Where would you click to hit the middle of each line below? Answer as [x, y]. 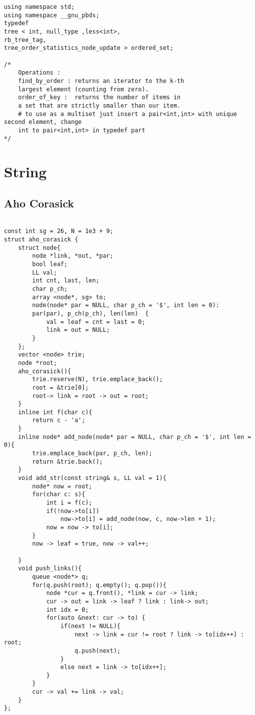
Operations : [39, 73]
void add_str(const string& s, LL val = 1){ [92, 478]
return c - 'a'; [59, 420]
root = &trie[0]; [60, 387]
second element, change [43, 122]
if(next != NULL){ [91, 626]
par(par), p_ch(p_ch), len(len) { [91, 313]
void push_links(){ [50, 569]
